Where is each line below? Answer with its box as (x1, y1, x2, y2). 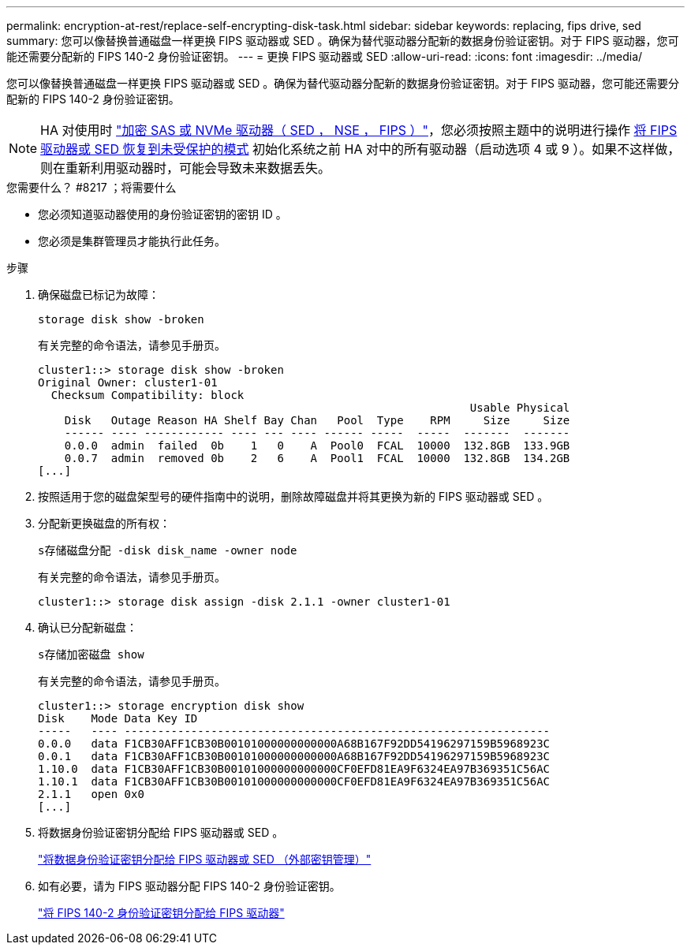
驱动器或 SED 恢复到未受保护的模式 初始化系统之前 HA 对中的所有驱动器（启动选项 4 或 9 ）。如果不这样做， (40, 141, 681, 157)
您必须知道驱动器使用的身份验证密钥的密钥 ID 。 (38, 207, 287, 221)
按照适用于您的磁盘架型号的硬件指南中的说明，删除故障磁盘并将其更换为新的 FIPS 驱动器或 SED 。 (38, 490, 549, 503)
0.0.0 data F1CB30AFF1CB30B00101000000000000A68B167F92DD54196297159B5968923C (38, 737, 551, 750)
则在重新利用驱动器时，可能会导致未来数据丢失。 (40, 160, 331, 176)
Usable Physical (469, 401, 570, 414)
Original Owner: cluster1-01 (38, 376, 218, 389)
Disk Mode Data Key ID (38, 712, 198, 725)
